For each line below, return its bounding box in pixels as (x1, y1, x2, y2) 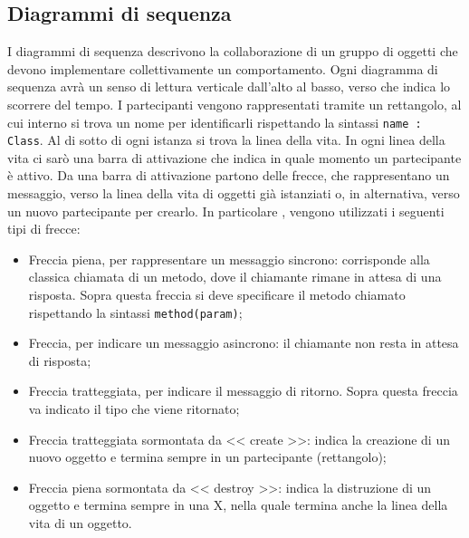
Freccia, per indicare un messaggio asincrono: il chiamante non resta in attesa (28, 333, 459, 352)
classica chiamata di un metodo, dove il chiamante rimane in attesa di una (28, 267, 442, 286)
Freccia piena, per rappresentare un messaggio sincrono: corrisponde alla (28, 249, 430, 268)
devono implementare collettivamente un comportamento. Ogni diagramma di (7, 59, 438, 78)
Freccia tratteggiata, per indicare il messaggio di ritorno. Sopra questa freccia (28, 381, 458, 400)
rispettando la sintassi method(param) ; (28, 303, 243, 322)
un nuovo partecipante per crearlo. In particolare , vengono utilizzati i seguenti (7, 201, 445, 220)
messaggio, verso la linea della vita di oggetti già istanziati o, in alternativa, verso (7, 184, 460, 203)
